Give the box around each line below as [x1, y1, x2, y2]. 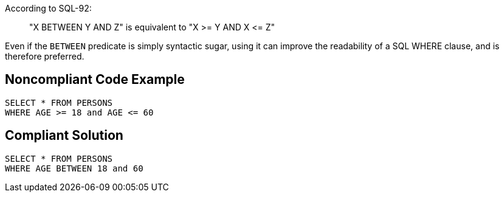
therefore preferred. [5, 51, 85, 61]
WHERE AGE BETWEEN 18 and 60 [5, 163, 143, 173]
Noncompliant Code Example [5, 72, 185, 88]
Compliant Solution [5, 128, 123, 143]
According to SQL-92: [5, 3, 92, 13]
